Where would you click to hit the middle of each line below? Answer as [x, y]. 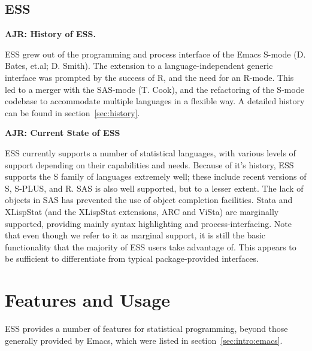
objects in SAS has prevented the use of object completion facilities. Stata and [149, 200]
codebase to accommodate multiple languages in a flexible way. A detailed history [155, 101]
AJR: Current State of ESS [63, 133]
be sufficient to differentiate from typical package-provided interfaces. [132, 258]
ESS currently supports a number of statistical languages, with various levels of [150, 152]
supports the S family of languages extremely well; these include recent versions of [156, 176]
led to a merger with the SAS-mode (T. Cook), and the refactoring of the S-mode [155, 89]
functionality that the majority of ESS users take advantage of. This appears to [151, 246]
